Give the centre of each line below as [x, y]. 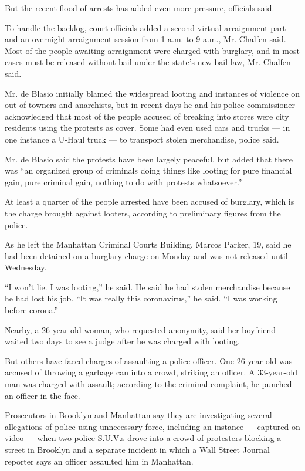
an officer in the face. [43, 395]
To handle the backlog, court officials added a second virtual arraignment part [145, 27]
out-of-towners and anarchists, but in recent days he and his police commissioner [150, 105]
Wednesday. [26, 267]
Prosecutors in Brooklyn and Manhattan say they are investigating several [138, 415]
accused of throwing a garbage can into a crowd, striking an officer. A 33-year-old [151, 372]
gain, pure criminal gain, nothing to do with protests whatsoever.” [123, 182]
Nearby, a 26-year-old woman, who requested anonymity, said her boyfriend [140, 329]
